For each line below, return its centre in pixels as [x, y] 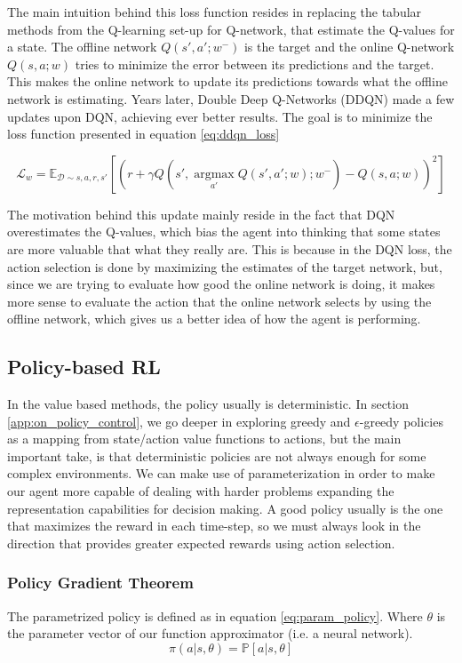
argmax [214, 174]
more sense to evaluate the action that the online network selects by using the [219, 301]
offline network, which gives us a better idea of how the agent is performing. [214, 319]
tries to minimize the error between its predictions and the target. [255, 64]
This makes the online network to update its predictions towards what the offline [227, 81]
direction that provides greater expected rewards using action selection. [201, 543]
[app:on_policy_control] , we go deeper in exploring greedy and [179, 421]
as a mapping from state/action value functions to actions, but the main [204, 439]
